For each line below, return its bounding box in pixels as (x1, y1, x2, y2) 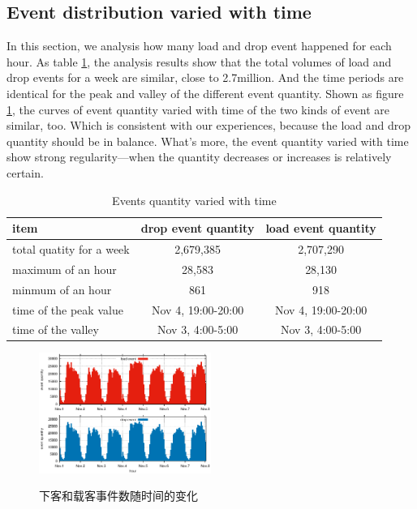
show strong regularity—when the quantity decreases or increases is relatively (6, 148, 392, 165)
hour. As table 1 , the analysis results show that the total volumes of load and (6, 53, 392, 70)
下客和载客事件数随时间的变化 (39, 487, 198, 504)
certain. (6, 164, 44, 181)
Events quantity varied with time (112, 191, 277, 208)
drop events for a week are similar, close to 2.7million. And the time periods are (6, 69, 404, 86)
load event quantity (265, 220, 376, 237)
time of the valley (12, 321, 99, 338)
